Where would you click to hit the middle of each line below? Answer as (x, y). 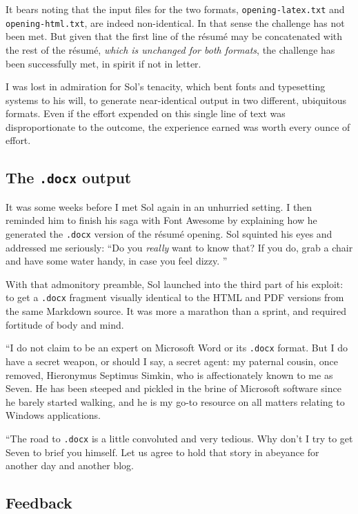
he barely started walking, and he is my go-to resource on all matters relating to (175, 401)
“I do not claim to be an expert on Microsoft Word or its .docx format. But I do (177, 348)
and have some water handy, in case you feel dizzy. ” (117, 261)
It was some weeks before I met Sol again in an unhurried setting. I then (159, 206)
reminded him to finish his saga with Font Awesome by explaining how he (161, 220)
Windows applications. (53, 415)
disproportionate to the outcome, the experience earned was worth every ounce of (178, 126)
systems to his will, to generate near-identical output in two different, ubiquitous (176, 100)
